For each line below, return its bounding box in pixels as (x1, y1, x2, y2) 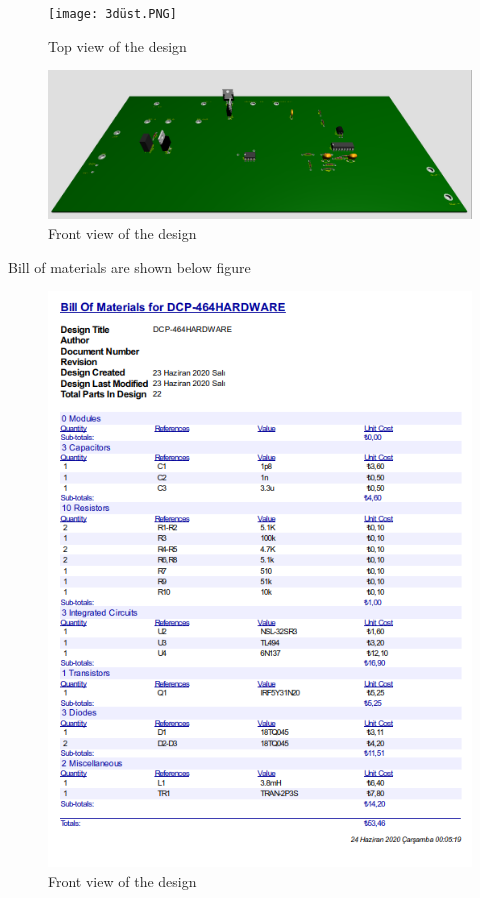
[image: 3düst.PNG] (48, 7, 177, 21)
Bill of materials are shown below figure (8, 256, 251, 277)
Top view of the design (48, 35, 187, 56)
